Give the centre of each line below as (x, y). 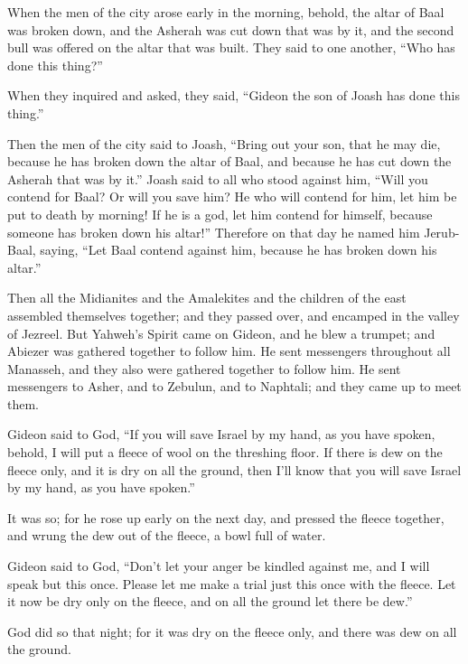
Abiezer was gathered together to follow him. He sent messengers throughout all (229, 351)
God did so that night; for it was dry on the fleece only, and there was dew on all (232, 631)
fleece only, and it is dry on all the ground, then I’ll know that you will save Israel (234, 469)
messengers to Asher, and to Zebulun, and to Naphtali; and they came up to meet (234, 386)
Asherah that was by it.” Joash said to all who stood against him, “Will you (218, 178)
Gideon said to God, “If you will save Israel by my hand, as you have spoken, (221, 434)
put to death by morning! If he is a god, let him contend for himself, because (220, 214)
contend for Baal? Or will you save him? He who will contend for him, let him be (232, 196)
